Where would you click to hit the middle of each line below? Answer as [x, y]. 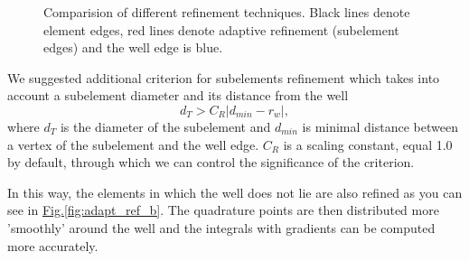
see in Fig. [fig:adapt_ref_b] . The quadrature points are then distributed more [223, 210]
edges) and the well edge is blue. [133, 47]
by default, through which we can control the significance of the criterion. [211, 162]
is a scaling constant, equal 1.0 [368, 144]
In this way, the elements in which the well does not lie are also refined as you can [235, 192]
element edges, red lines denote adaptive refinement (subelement [221, 29]
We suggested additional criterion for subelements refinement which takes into [224, 77]
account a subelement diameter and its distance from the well [178, 95]
